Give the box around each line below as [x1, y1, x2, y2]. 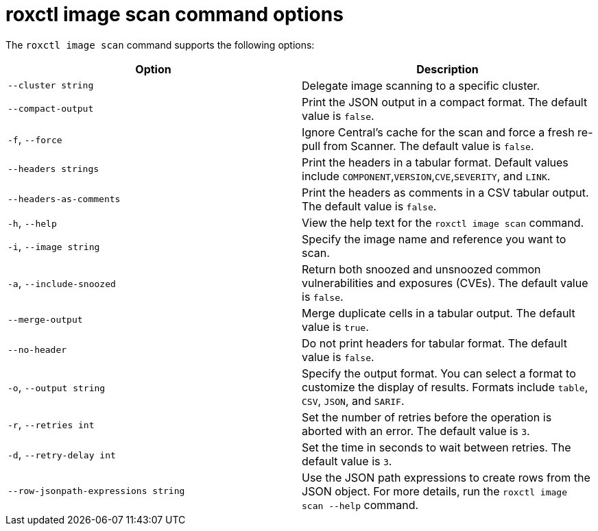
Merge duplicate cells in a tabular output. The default [302, 306, 575, 320]
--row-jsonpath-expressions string [8, 486, 185, 497]
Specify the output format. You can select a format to [302, 366, 576, 380]
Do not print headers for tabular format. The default [302, 336, 567, 350]
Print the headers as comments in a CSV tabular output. [302, 185, 589, 199]
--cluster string [8, 80, 94, 91]
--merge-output [8, 314, 83, 325]
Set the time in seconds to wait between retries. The [302, 440, 571, 454]
